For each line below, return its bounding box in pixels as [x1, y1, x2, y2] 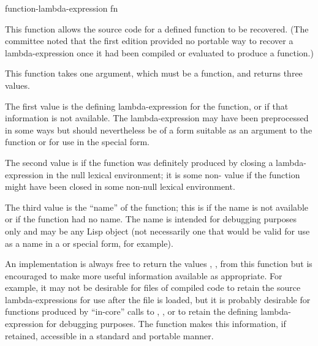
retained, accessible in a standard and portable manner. [5, 329, 214, 342]
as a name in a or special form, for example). [5, 236, 173, 249]
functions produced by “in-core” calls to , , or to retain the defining [5, 305, 258, 318]
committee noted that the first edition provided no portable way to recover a [5, 34, 293, 47]
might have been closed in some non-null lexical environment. [5, 180, 235, 193]
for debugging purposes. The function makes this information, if [46, 317, 286, 330]
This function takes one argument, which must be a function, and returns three [5, 67, 303, 80]
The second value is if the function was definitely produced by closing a [5, 156, 273, 168]
